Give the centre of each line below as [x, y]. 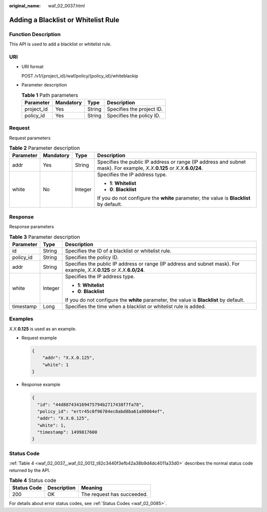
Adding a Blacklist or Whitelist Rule [64, 20]
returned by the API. [30, 470]
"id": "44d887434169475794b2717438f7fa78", [91, 405]
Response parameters [32, 227]
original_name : [25, 6]
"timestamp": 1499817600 [67, 432]
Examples [21, 319]
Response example [41, 384]
